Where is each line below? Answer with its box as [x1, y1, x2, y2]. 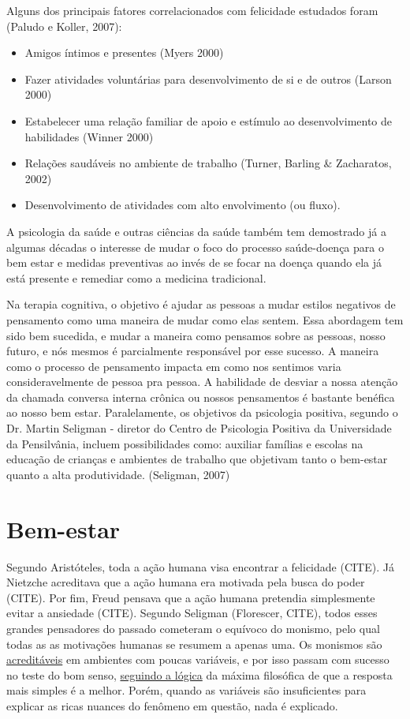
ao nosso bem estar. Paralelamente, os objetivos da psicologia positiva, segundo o [6, 404, 398, 421]
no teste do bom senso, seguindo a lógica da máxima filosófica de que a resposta [6, 666, 393, 683]
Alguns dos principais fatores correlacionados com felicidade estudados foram [6, 2, 378, 18]
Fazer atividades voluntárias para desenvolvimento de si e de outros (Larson [24, 70, 392, 87]
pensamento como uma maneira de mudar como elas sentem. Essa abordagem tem [6, 311, 404, 328]
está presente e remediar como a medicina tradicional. [6, 269, 266, 286]
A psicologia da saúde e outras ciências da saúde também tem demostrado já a [6, 223, 386, 239]
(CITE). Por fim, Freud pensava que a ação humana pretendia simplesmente [6, 589, 375, 605]
